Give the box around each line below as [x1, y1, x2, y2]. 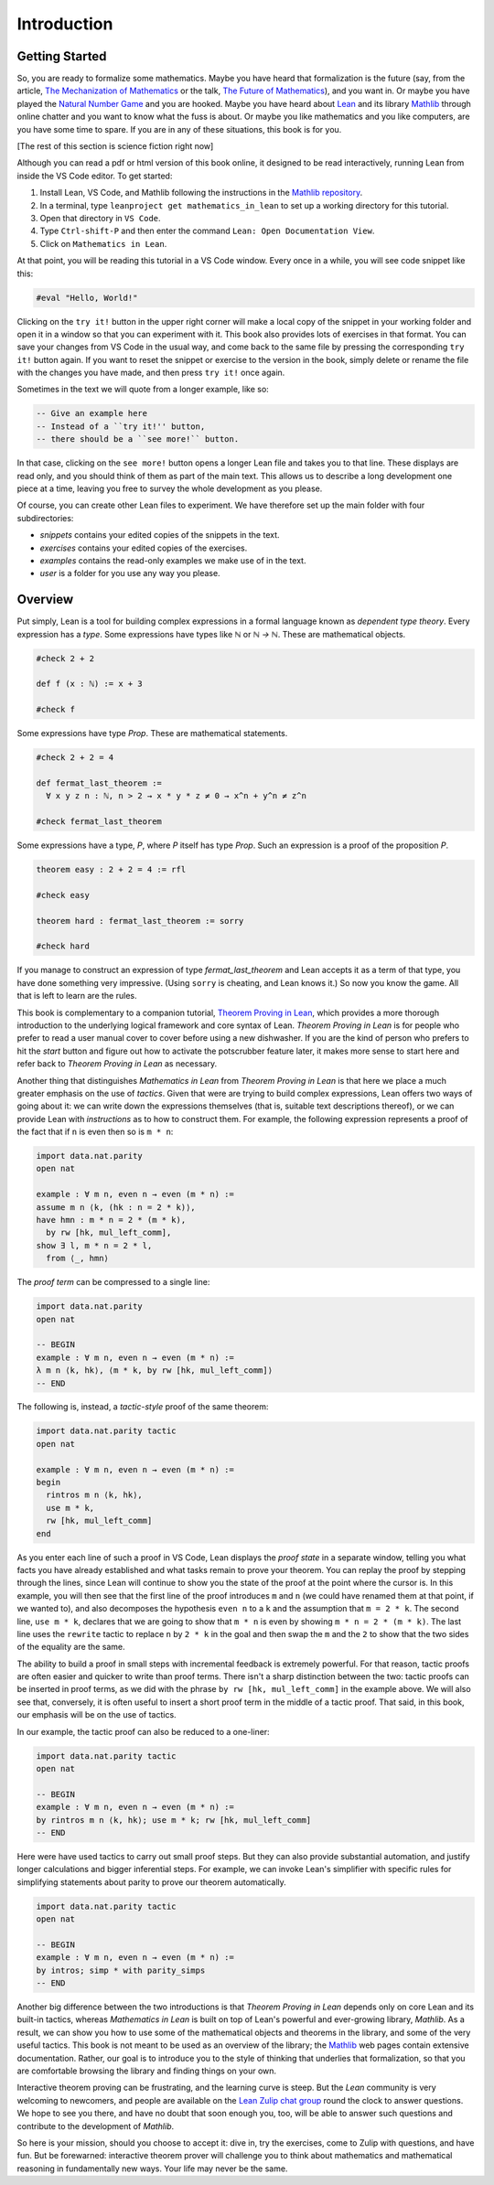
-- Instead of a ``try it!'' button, [36, 421, 206, 432]
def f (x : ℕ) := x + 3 [36, 679, 144, 690]
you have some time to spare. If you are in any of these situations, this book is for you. [16, 123, 342, 134]
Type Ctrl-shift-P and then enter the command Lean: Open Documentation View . [39, 225, 375, 237]
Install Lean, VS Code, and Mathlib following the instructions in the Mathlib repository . [39, 187, 363, 198]
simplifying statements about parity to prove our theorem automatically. [16, 1876, 287, 1888]
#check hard [36, 941, 91, 951]
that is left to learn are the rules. [16, 991, 137, 1001]
